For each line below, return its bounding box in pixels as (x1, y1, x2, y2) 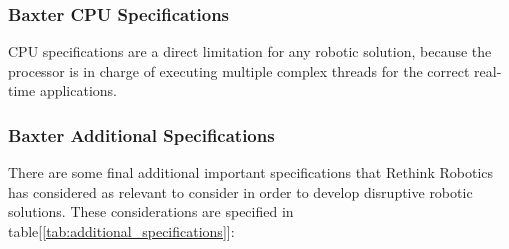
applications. (39, 80, 117, 101)
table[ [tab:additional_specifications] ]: (8, 221, 235, 241)
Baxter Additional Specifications (8, 122, 275, 147)
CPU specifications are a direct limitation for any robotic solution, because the (8, 41, 492, 62)
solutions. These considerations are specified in (8, 201, 294, 222)
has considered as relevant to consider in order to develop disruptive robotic (8, 181, 473, 202)
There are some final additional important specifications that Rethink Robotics (8, 162, 494, 183)
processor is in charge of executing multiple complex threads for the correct (8, 60, 470, 81)
